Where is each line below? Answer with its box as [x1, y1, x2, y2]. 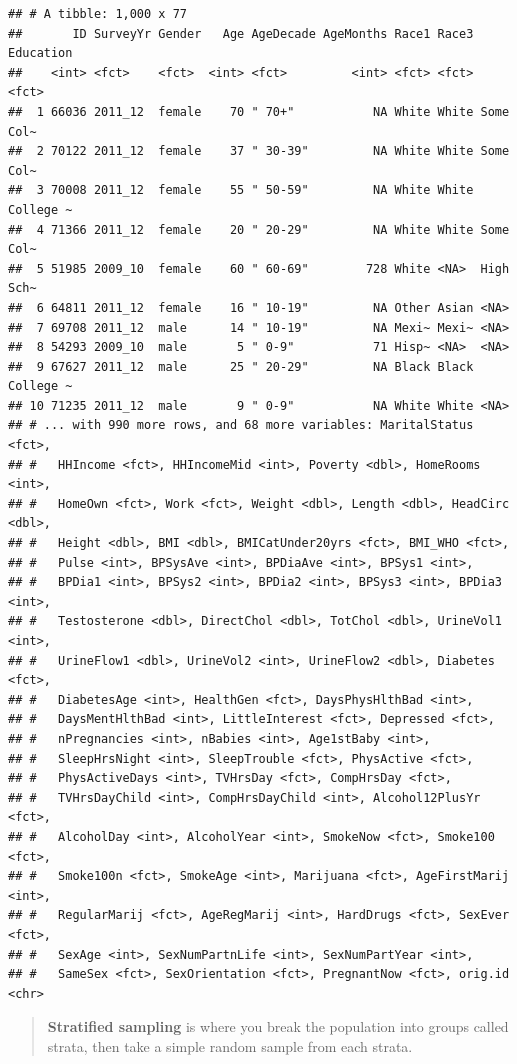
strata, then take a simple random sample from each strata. [47, 1035, 413, 1056]
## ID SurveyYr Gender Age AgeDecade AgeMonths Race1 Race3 [8, 26, 474, 41]
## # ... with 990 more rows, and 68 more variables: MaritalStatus [8, 418, 474, 433]
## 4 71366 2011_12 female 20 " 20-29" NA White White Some [8, 222, 510, 237]
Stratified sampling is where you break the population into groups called [47, 1016, 509, 1037]
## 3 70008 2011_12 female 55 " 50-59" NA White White [8, 183, 474, 198]
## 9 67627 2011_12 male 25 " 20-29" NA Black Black [8, 359, 474, 374]
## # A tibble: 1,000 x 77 [8, 7, 187, 21]
